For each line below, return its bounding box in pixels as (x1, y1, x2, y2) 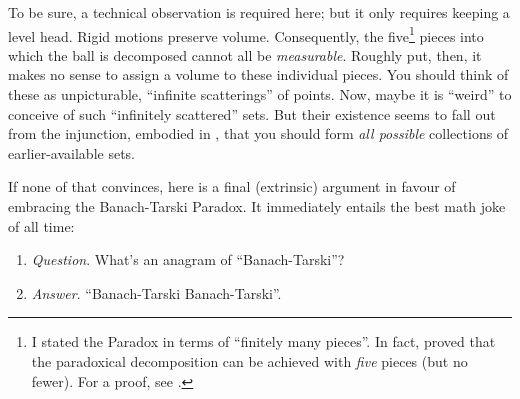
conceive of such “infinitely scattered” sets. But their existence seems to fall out (8, 103, 496, 124)
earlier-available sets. (8, 142, 135, 163)
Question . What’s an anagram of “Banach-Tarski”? (31, 249, 345, 270)
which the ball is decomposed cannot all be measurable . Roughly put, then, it (8, 44, 482, 65)
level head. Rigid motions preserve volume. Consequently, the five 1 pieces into (8, 22, 484, 46)
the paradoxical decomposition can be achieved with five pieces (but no (31, 350, 468, 371)
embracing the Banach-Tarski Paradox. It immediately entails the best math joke (8, 196, 506, 216)
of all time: (8, 215, 75, 236)
